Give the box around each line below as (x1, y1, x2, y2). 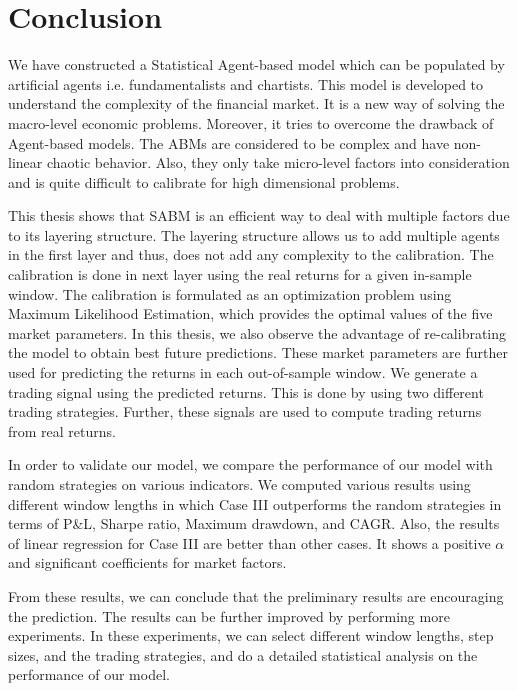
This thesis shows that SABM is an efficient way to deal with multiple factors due (8, 205, 510, 226)
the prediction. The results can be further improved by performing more (8, 605, 450, 626)
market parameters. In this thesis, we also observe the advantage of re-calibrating (8, 322, 507, 343)
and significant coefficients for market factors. (8, 552, 287, 573)
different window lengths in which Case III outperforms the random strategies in (8, 493, 502, 514)
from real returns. (8, 420, 116, 441)
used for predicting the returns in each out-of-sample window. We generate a (8, 362, 478, 383)
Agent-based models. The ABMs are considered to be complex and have (8, 132, 450, 153)
